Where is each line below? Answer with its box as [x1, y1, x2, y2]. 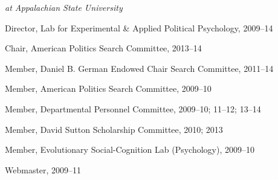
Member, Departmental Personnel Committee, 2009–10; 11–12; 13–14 [5, 102, 261, 115]
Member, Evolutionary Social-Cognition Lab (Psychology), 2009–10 [5, 143, 255, 156]
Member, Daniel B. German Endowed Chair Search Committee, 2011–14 [5, 62, 274, 74]
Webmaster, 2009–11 [5, 163, 82, 176]
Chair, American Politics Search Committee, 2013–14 [5, 42, 202, 54]
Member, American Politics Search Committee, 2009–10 [5, 82, 212, 95]
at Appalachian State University [5, 1, 123, 13]
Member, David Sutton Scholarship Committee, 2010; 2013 [5, 123, 223, 135]
